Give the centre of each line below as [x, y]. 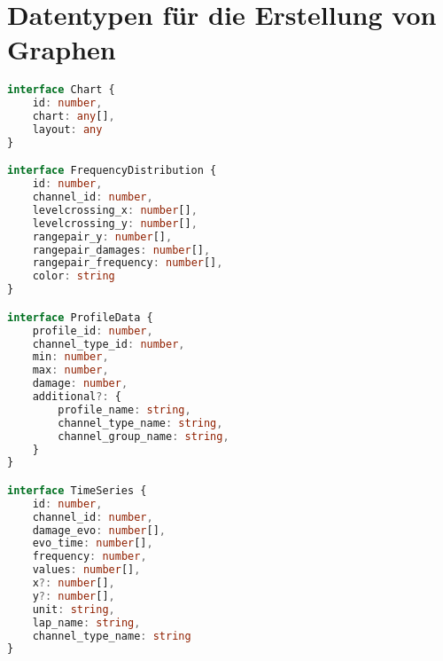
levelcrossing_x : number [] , [115, 210]
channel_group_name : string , [144, 436]
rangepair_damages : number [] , [121, 250]
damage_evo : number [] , [99, 530]
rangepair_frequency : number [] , [128, 263]
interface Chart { [61, 90]
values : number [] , [86, 570]
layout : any [67, 129]
